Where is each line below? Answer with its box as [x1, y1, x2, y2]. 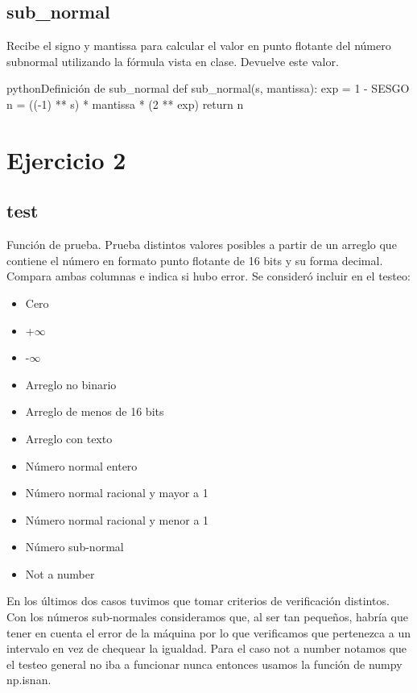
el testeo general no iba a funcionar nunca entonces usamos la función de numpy [6, 655, 403, 672]
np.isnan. [6, 671, 52, 688]
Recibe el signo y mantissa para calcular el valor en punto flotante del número [6, 37, 391, 54]
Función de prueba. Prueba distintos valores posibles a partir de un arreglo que [6, 236, 397, 253]
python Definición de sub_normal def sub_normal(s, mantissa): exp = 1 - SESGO [6, 80, 410, 97]
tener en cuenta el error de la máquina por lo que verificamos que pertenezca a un [6, 624, 411, 641]
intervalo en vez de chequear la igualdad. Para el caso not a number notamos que [6, 640, 407, 657]
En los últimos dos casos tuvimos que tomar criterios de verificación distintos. [6, 592, 390, 609]
